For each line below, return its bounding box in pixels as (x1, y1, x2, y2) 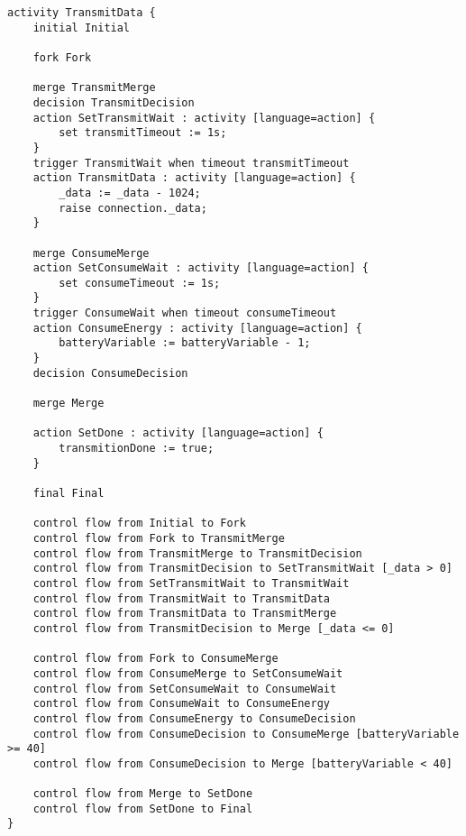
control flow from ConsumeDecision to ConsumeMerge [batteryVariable (32, 727, 460, 740)
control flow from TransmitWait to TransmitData (32, 592, 330, 605)
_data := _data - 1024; (59, 186, 201, 199)
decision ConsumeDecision (32, 366, 188, 380)
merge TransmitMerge (32, 81, 156, 95)
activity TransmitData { (7, 6, 156, 19)
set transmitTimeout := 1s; (59, 126, 227, 140)
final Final (32, 487, 105, 500)
